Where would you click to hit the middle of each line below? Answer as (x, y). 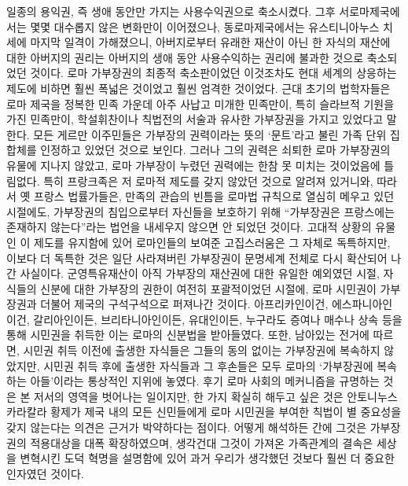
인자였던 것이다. (45, 473)
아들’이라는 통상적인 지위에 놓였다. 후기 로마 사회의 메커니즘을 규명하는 (205, 381)
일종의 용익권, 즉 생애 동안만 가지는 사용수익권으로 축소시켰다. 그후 (171, 11)
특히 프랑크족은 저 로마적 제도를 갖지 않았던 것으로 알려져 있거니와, (208, 180)
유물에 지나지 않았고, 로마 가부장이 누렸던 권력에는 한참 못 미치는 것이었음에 (193, 165)
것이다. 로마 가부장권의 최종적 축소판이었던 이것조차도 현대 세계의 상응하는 (213, 73)
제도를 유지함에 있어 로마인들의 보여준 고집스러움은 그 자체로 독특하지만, (212, 242)
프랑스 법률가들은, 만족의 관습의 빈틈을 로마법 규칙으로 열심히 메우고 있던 (214, 196)
